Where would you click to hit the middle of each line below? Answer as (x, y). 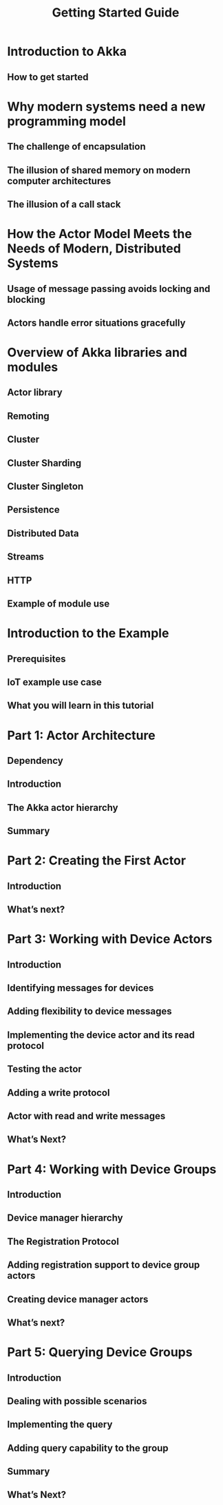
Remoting (28, 416)
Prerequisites (36, 659)
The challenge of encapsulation (76, 147)
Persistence (33, 510)
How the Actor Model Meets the (100, 234)
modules (33, 367)
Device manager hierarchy (65, 1218)
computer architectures (59, 181)
